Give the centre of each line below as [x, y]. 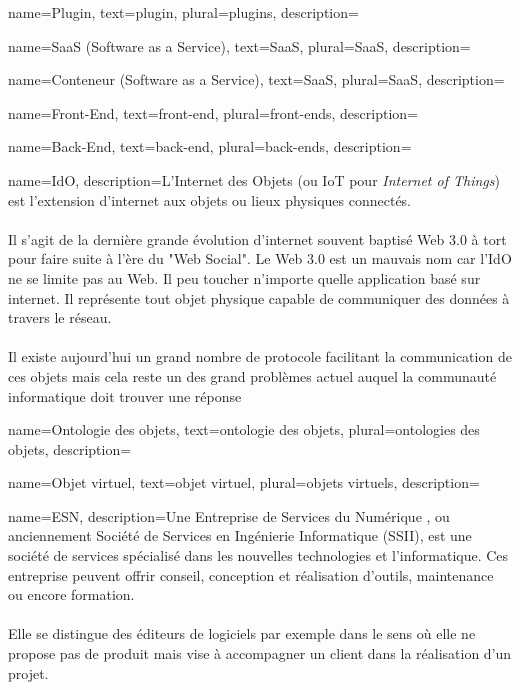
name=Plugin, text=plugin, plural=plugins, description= [183, 12]
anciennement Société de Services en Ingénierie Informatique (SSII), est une [240, 535]
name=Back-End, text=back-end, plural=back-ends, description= [210, 146]
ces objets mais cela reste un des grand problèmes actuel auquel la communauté [252, 375]
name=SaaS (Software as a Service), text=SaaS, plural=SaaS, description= [239, 45]
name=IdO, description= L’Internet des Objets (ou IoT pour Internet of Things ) [254, 179]
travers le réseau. [60, 317]
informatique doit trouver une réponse [125, 395]
